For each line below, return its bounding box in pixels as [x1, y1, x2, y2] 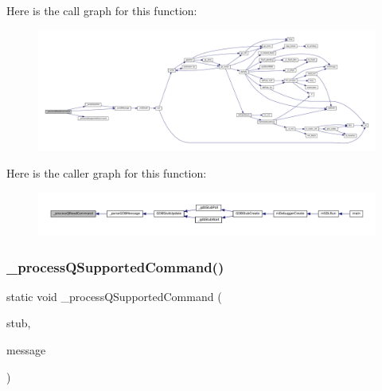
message [6, 341, 46, 358]
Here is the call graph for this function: [6, 2, 197, 18]
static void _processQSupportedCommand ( [6, 287, 222, 304]
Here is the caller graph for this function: [6, 164, 207, 181]
